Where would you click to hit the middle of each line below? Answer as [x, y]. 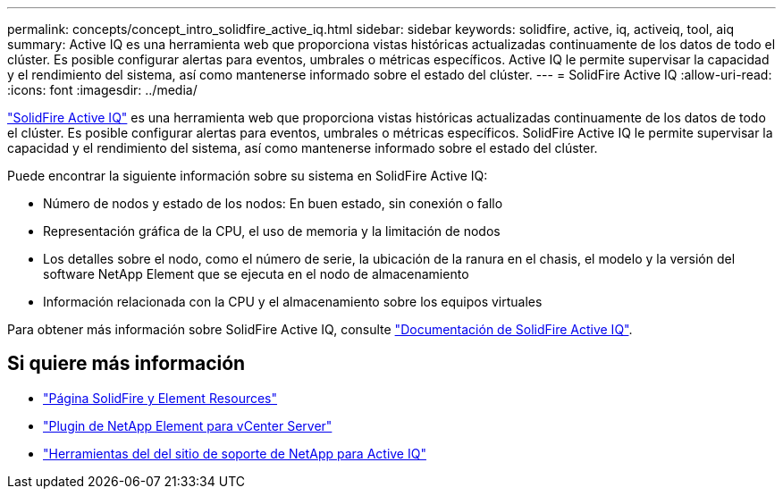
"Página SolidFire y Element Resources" [160, 398]
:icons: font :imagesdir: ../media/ [102, 90]
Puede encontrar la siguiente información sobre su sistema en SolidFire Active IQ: [248, 176]
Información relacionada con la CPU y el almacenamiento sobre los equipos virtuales [293, 302]
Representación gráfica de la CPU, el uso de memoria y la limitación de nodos [272, 231]
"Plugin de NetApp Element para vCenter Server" [188, 425]
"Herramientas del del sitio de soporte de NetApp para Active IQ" [235, 453]
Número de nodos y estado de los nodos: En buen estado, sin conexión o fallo [273, 203]
